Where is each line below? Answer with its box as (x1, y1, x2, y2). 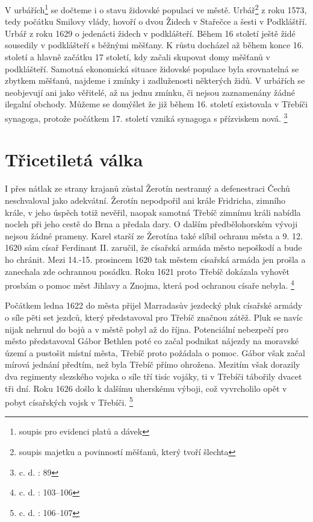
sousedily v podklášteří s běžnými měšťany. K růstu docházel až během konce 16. (5, 39, 304, 51)
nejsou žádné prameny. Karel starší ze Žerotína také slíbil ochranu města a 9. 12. (5, 229, 303, 242)
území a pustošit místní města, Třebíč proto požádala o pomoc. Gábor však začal (5, 346, 305, 359)
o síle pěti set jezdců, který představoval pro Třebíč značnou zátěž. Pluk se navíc (5, 310, 303, 323)
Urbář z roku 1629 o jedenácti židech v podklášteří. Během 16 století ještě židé (5, 27, 296, 39)
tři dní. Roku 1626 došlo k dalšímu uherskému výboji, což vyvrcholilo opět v (5, 382, 287, 394)
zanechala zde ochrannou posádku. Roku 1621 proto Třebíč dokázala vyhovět (5, 265, 290, 277)
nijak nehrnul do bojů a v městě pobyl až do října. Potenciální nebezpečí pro (5, 322, 289, 335)
